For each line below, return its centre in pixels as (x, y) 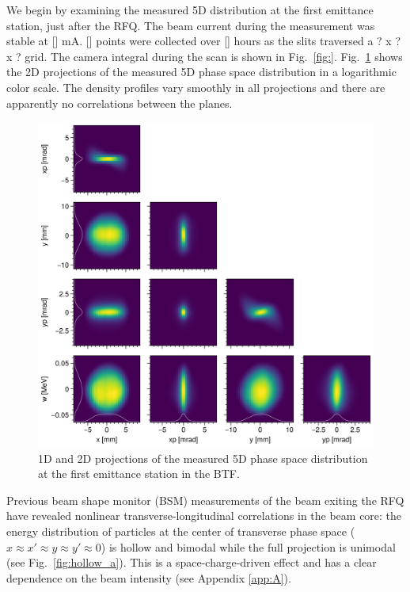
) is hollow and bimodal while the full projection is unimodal (248, 546)
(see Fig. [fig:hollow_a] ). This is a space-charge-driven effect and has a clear (192, 562)
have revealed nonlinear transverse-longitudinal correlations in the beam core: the (204, 516)
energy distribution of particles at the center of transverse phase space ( (181, 531)
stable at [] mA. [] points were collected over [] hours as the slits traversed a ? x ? (204, 41)
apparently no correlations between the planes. (120, 103)
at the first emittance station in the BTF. (139, 474)
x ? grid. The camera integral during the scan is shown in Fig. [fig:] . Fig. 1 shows (205, 56)
